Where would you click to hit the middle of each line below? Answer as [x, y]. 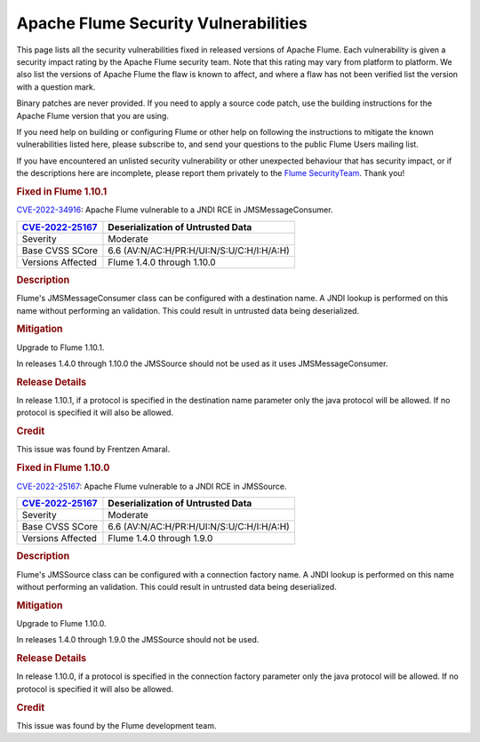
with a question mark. [56, 87]
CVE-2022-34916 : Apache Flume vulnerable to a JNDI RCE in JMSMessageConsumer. [175, 210]
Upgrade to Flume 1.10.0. [61, 623]
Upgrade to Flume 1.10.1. [60, 347]
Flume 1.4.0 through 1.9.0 [160, 538]
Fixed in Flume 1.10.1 [62, 191]
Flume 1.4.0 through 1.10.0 [162, 262]
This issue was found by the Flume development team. [116, 725]
